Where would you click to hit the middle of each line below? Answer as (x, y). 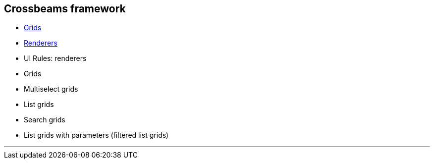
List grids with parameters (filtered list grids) (96, 135)
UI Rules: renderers (55, 58)
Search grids (45, 120)
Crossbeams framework (65, 9)
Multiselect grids (51, 89)
